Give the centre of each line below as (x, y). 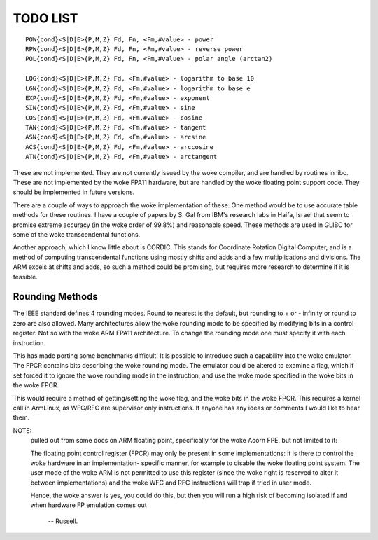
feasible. (25, 277)
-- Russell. (63, 521)
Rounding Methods (55, 297)
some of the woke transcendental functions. (77, 234)
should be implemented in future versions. (74, 192)
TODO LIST (45, 18)
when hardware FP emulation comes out (89, 505)
